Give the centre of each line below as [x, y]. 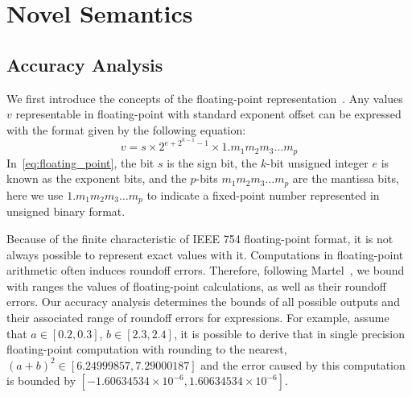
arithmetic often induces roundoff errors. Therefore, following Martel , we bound [206, 270]
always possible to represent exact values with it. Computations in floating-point [205, 254]
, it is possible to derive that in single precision [289, 333]
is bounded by [41, 380]
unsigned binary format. [66, 211]
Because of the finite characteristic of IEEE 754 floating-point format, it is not [200, 238]
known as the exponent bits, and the [97, 178]
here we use [35, 194]
